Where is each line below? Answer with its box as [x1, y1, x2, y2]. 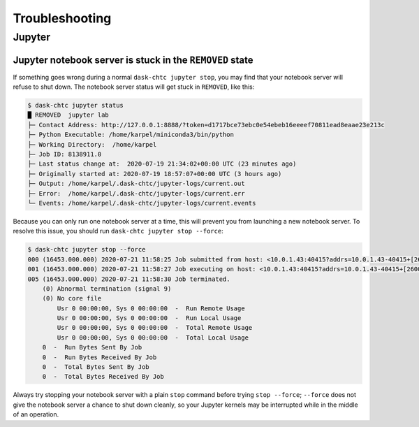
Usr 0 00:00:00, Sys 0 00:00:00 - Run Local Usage [57, 314, 242, 322]
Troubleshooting [13, 10, 112, 26]
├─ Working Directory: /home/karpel [27, 140, 157, 148]
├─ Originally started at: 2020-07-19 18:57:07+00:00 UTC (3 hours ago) [27, 170, 282, 178]
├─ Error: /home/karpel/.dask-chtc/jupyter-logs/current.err [27, 189, 245, 197]
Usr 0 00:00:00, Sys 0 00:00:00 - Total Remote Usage [57, 324, 253, 332]
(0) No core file [42, 294, 102, 303]
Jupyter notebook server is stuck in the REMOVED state [13, 54, 253, 66]
